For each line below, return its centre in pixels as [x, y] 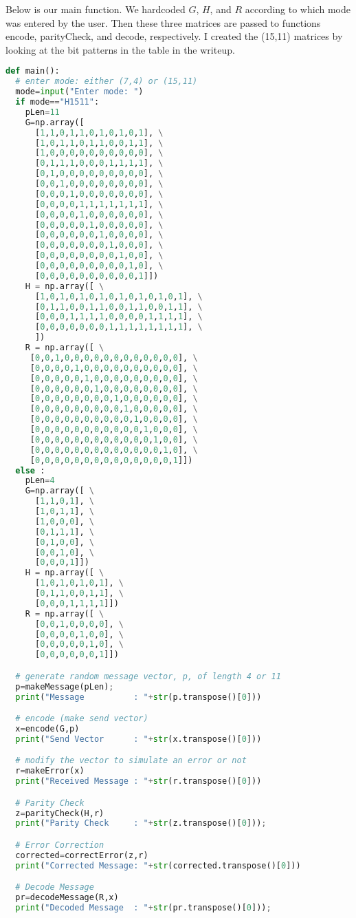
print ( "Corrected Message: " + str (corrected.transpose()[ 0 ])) [158, 865]
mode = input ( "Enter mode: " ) [79, 92]
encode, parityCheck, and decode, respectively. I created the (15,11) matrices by [174, 36]
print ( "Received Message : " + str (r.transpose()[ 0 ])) [138, 781]
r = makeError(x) [50, 771]
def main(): [33, 71]
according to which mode [298, 9]
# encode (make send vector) [82, 719]
